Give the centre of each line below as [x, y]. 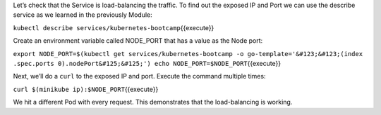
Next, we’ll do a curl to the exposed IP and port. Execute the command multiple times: [139, 76]
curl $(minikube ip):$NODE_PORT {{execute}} [86, 89]
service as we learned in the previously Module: [83, 15]
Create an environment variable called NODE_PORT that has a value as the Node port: [138, 41]
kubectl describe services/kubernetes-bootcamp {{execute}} [114, 27]
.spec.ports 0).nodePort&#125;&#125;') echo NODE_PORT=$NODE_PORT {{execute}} [147, 63]
